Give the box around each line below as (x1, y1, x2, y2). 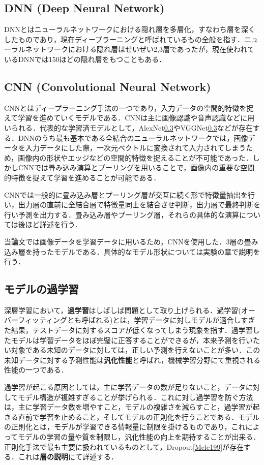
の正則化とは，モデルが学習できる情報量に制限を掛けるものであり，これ (4, 421, 246, 432)
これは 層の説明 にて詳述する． (18, 451, 118, 462)
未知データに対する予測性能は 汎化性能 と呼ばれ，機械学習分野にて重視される (4, 354, 260, 365)
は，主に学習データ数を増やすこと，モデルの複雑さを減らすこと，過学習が (4, 401, 253, 412)
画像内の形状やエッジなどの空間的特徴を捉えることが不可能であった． (18, 152, 253, 163)
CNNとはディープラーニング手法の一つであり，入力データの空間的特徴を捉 (4, 102, 254, 113)
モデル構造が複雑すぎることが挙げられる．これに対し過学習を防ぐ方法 (18, 391, 253, 402)
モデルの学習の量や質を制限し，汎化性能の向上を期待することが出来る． (18, 431, 260, 442)
